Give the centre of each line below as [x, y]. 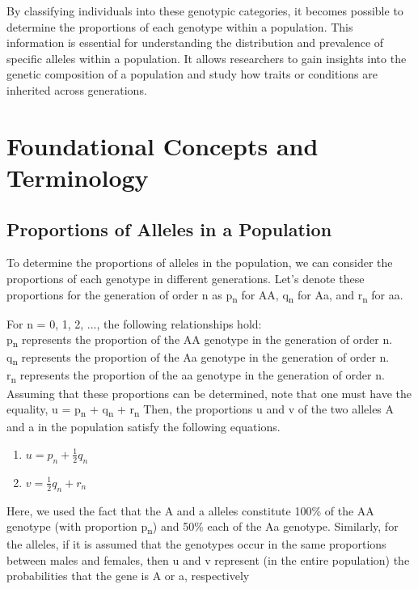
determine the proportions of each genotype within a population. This [180, 26]
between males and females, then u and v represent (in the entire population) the [208, 559]
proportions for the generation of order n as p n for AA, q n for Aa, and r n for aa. [205, 295]
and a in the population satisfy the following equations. [144, 427]
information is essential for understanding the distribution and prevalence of [195, 42]
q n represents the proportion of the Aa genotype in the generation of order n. [198, 358]
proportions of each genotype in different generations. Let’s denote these [186, 278]
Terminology [78, 177]
